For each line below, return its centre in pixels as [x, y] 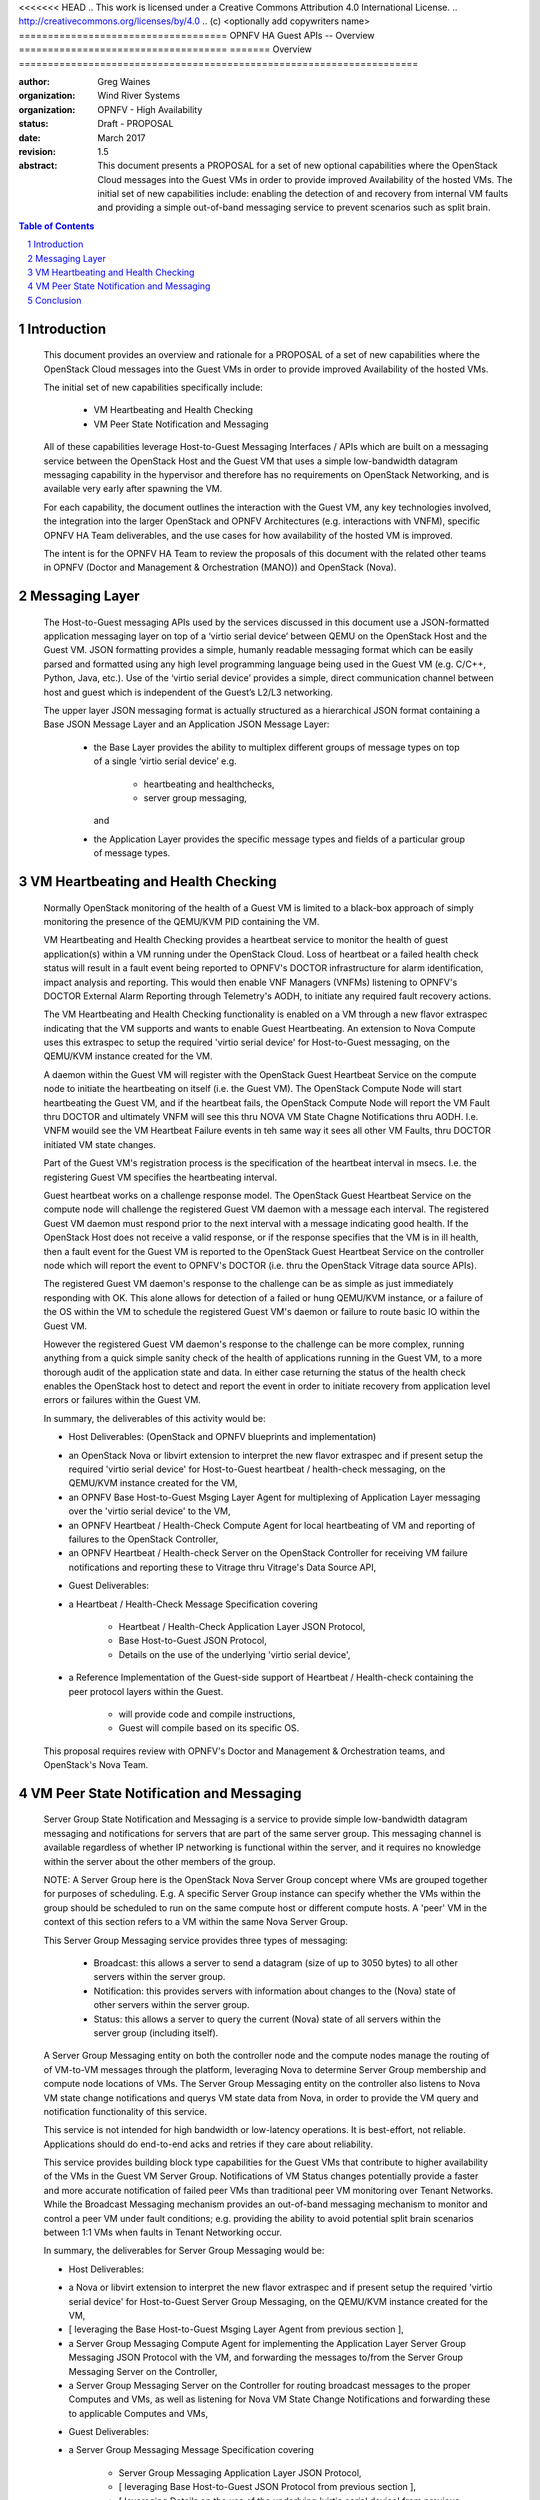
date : [29, 137]
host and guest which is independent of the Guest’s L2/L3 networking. [188, 692]
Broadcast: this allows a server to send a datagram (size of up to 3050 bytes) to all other [276, 1962]
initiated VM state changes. [100, 1144]
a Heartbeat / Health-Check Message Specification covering [193, 1604]
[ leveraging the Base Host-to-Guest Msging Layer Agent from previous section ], [236, 2329]
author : [34, 81]
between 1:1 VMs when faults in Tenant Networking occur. [163, 2232]
